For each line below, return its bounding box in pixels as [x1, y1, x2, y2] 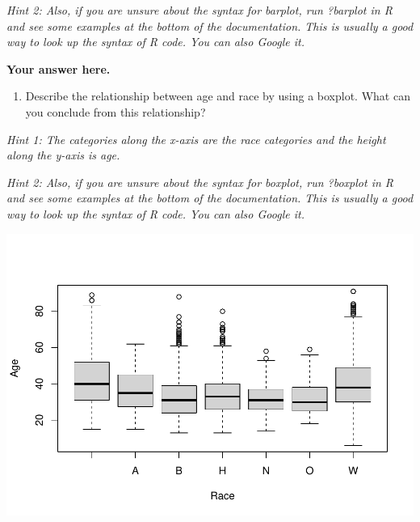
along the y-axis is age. [6, 146, 120, 163]
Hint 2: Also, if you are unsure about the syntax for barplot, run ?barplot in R [6, 2, 393, 18]
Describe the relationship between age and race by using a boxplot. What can [25, 87, 410, 104]
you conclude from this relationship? [25, 103, 206, 120]
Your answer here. [6, 60, 111, 77]
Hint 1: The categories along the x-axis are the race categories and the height [6, 130, 386, 147]
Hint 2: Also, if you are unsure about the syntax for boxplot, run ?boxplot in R [6, 173, 394, 190]
